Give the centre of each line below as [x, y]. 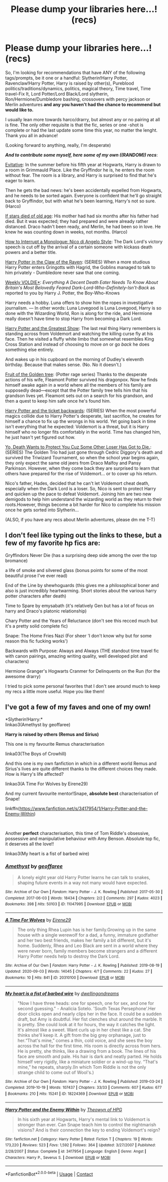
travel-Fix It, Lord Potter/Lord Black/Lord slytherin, [57, 94]
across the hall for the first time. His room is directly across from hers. [89, 1046]
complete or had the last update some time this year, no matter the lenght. [81, 130]
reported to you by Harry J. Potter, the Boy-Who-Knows [62, 293]
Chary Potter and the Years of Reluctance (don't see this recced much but [81, 621]
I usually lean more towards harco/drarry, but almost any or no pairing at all [82, 119]
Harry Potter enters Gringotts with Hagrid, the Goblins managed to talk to [80, 267]
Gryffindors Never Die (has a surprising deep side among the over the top [81, 555]
